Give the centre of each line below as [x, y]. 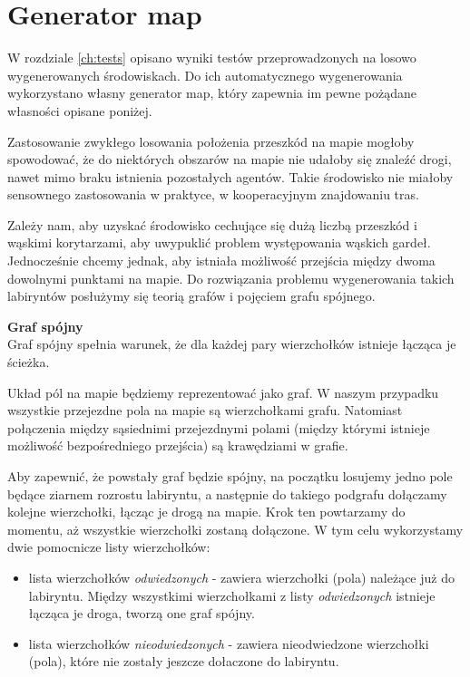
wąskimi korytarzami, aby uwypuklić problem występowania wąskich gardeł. [219, 242]
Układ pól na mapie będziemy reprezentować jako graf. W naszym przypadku [223, 392]
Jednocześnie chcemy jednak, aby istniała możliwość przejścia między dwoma [221, 261]
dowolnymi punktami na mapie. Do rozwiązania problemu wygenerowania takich [231, 278]
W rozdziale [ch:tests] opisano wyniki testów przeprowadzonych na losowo [212, 58]
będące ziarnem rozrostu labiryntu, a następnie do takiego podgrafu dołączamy [227, 493]
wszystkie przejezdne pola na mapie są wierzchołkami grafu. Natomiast [205, 410]
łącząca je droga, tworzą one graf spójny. [142, 613]
